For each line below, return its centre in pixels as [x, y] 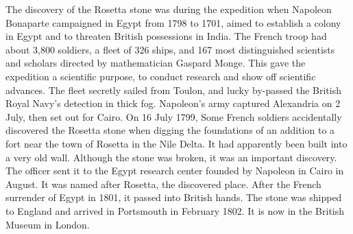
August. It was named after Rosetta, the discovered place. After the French [163, 184]
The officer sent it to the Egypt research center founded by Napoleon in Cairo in [175, 171]
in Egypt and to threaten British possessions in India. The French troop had [166, 36]
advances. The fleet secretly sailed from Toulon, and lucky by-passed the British [173, 90]
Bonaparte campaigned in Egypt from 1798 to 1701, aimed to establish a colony [173, 22]
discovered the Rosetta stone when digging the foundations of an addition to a [170, 130]
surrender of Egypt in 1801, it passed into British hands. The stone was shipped [174, 197]
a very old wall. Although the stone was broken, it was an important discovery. [171, 157]
